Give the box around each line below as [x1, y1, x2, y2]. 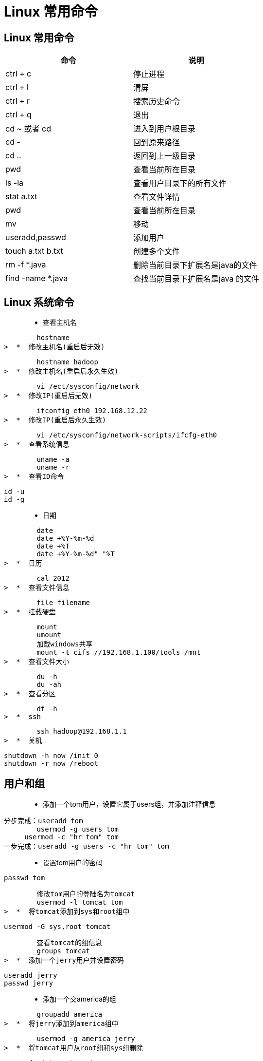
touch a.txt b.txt [5, 246, 63, 256]
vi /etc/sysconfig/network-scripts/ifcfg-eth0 [36, 431, 217, 439]
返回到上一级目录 [133, 151, 196, 161]
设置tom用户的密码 [43, 858, 103, 867]
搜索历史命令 [133, 96, 180, 107]
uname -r [36, 463, 70, 472]
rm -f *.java [5, 260, 46, 270]
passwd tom [4, 873, 45, 882]
